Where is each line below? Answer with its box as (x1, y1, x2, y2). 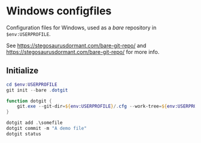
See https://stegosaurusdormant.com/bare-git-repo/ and (6, 42, 147, 49)
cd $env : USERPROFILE (6, 81, 58, 87)
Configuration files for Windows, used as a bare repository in (6, 24, 157, 31)
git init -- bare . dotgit (6, 87, 68, 93)
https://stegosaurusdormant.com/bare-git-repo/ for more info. (6, 48, 160, 55)
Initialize (6, 66, 39, 76)
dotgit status (6, 130, 42, 137)
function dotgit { (6, 98, 52, 104)
